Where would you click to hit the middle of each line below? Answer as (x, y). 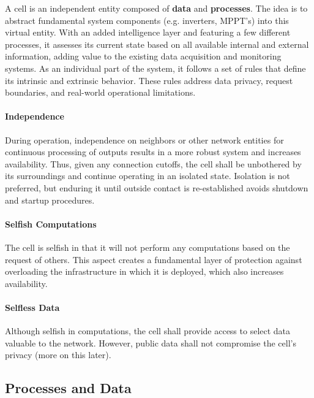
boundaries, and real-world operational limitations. (100, 92)
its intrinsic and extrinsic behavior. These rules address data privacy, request (149, 80)
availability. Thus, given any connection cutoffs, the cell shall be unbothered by (153, 163)
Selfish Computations (51, 224)
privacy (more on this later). (58, 355)
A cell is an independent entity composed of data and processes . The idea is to (156, 8)
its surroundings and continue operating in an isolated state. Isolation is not (148, 176)
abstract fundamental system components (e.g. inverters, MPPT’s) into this (147, 20)
